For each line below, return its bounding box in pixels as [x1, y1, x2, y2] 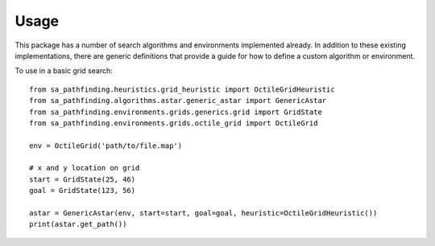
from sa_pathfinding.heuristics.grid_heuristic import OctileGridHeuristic [29, 84, 335, 94]
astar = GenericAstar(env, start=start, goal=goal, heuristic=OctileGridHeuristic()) [29, 209, 378, 218]
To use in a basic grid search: [14, 66, 113, 76]
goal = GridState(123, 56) [29, 186, 136, 195]
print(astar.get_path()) [29, 219, 127, 229]
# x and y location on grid [29, 163, 140, 173]
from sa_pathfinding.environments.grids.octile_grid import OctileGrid [29, 118, 318, 128]
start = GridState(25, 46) [29, 174, 136, 184]
